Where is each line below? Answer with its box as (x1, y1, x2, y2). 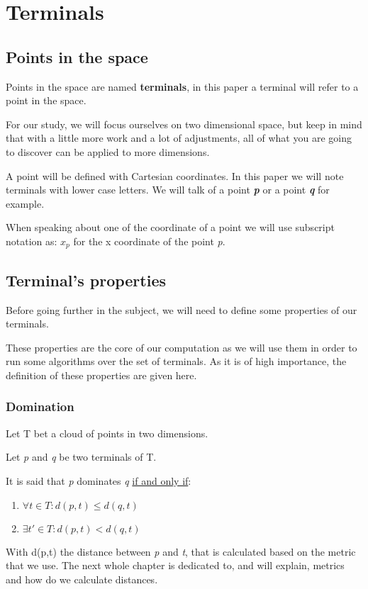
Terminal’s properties (6, 269, 167, 291)
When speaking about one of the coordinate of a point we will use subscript (6, 220, 335, 235)
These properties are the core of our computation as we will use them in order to (6, 340, 357, 354)
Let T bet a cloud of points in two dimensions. (6, 425, 208, 440)
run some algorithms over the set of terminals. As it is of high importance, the (6, 354, 347, 369)
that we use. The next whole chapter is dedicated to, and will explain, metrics (6, 558, 345, 573)
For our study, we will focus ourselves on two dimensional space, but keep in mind (6, 116, 362, 131)
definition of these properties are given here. (6, 367, 197, 382)
